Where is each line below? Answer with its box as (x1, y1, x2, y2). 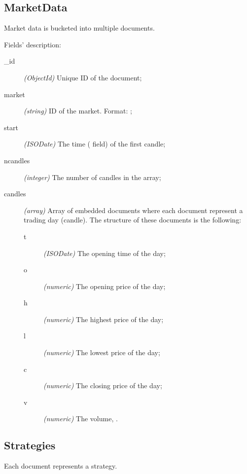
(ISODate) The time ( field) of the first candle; (24, 139, 166, 149)
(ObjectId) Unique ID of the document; (24, 72, 142, 82)
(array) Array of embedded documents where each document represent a (24, 205, 243, 215)
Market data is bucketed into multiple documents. (4, 23, 155, 33)
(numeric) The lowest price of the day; (43, 347, 160, 358)
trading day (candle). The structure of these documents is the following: (24, 215, 242, 225)
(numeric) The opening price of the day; (43, 281, 166, 291)
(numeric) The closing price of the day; (43, 380, 162, 391)
